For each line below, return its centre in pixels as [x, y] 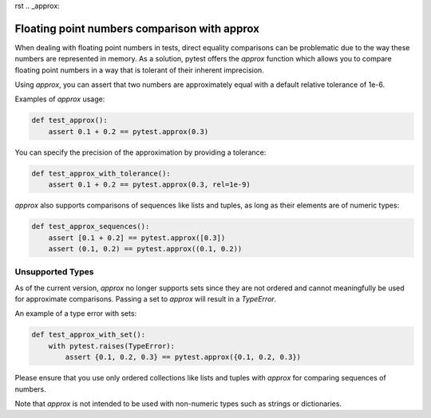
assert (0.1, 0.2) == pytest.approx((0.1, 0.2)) [145, 248]
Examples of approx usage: [60, 99]
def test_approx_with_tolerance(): [101, 173]
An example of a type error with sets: [76, 313]
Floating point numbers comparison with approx [137, 28]
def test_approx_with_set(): [89, 335]
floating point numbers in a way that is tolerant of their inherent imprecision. [140, 70]
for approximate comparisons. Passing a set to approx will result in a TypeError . [146, 299]
